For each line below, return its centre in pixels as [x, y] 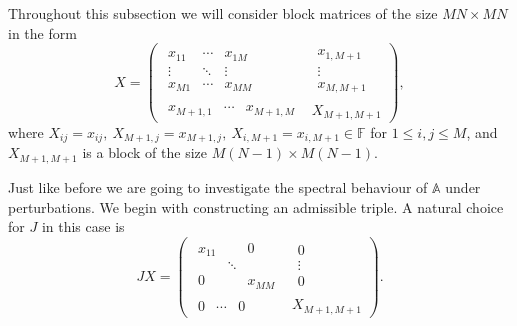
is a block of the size [144, 152]
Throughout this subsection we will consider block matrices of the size [223, 13]
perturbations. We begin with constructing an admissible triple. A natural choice [256, 206]
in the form [42, 32]
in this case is [83, 226]
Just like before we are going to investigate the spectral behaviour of [218, 186]
